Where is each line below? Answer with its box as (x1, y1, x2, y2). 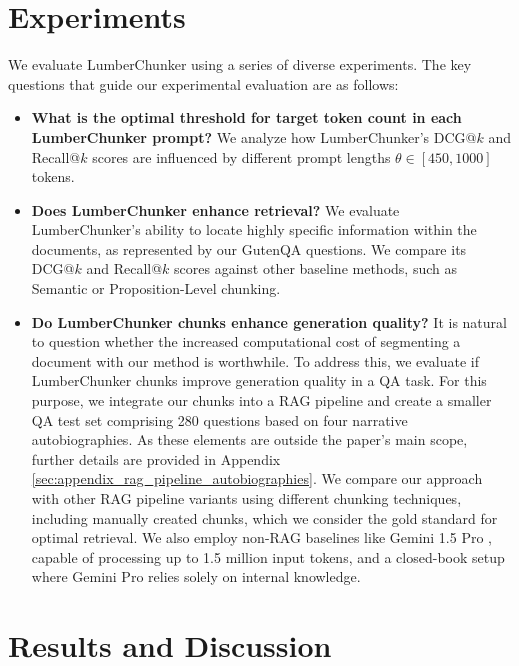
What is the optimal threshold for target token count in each (31, 107, 462, 128)
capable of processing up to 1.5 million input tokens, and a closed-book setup (31, 546, 505, 567)
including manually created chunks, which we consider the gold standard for (31, 507, 498, 528)
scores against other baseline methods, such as (174, 258, 457, 279)
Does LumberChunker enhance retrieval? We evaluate (31, 199, 400, 220)
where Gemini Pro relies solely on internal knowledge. (31, 566, 361, 587)
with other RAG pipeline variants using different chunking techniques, (31, 488, 462, 508)
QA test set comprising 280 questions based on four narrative (31, 409, 408, 430)
